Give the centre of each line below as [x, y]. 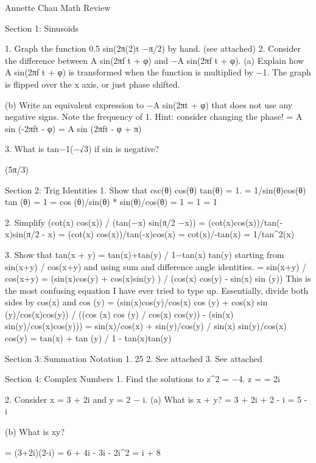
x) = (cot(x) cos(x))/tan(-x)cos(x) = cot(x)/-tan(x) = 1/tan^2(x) [171, 234]
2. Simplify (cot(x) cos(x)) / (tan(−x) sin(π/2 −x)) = [105, 222]
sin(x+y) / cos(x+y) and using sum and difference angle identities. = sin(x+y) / [156, 266]
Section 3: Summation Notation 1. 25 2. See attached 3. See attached [134, 358]
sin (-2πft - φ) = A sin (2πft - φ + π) [73, 128]
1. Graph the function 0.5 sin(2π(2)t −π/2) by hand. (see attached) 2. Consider [153, 48]
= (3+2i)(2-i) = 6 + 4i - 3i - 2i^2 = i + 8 [83, 452]
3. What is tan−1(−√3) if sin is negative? [82, 149]
